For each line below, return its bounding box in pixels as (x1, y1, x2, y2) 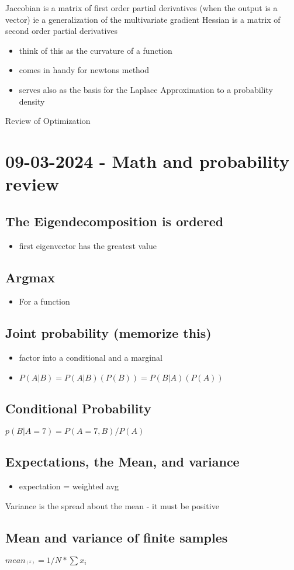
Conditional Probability (5, 399, 151, 417)
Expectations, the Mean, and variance (5, 452, 240, 471)
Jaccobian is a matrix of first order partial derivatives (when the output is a (5, 2, 278, 13)
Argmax (5, 268, 55, 286)
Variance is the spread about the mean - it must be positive (5, 499, 219, 512)
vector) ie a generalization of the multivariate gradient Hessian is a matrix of (5, 13, 281, 25)
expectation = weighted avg (19, 480, 119, 492)
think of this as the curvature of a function (19, 44, 172, 56)
